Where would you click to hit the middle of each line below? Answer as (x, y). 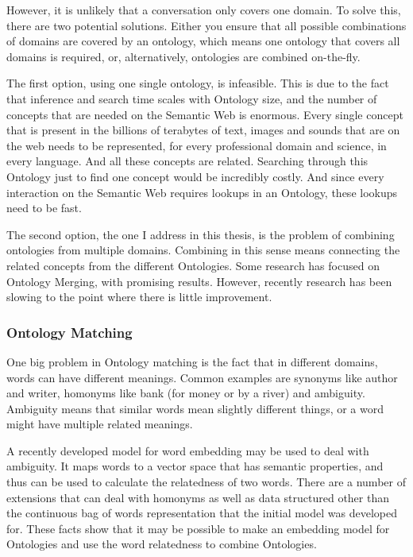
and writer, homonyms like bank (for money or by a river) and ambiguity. (186, 393)
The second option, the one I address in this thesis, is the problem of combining (201, 234)
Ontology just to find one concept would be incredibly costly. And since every (195, 176)
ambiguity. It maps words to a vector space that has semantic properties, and (195, 466)
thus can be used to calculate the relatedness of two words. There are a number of (206, 482)
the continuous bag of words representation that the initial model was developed (202, 513)
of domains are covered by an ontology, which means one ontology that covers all (203, 41)
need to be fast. (44, 208)
